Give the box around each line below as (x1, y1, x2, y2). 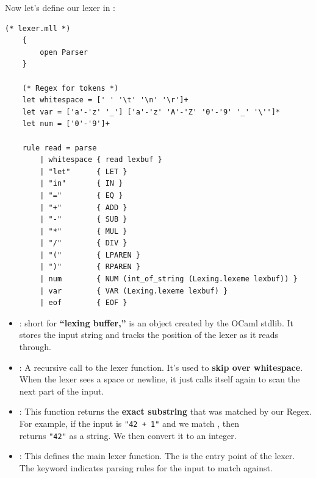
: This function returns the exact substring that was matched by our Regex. (19, 405, 312, 418)
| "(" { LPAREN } (40, 250, 140, 259)
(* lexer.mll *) (5, 24, 71, 33)
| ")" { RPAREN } (40, 262, 140, 272)
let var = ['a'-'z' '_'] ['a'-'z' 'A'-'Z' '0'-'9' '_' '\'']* (22, 107, 281, 116)
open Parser (40, 47, 88, 57)
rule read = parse (22, 143, 97, 152)
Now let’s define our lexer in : (5, 1, 115, 13)
